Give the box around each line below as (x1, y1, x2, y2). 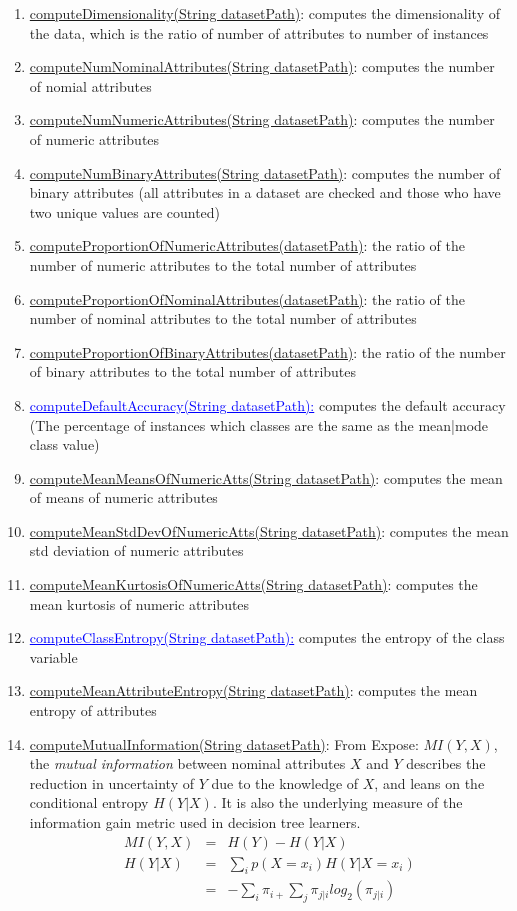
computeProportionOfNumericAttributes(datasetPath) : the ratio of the (29, 235, 465, 256)
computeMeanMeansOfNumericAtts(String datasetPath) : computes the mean (29, 467, 503, 488)
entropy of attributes (29, 700, 157, 721)
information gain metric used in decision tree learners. (29, 812, 361, 832)
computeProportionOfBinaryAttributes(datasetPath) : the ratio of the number (29, 341, 506, 362)
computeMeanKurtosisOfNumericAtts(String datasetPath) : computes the (29, 574, 478, 595)
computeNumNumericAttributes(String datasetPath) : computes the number (29, 109, 495, 130)
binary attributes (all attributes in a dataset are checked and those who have (29, 182, 501, 203)
